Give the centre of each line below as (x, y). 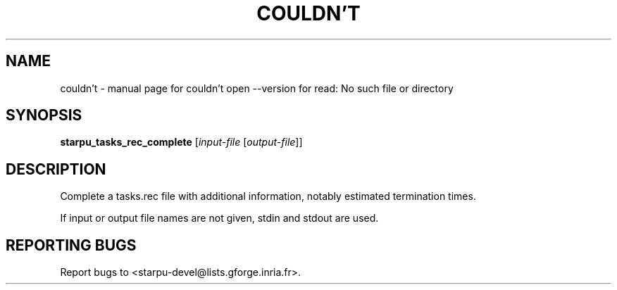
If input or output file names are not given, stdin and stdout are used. (219, 218)
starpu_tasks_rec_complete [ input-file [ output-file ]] (181, 142)
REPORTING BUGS (71, 245)
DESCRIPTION (56, 169)
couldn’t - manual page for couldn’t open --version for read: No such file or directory (257, 88)
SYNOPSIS (44, 115)
